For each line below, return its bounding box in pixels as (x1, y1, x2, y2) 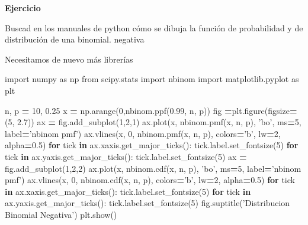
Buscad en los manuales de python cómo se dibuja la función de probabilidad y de (5, 21, 303, 34)
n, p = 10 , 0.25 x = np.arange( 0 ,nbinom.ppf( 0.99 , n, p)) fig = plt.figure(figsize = (5, 104, 297, 116)
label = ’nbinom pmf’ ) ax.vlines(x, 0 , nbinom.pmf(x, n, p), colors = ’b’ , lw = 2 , (5, 127, 281, 139)
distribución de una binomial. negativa (5, 33, 145, 45)
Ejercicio (5, 2, 41, 14)
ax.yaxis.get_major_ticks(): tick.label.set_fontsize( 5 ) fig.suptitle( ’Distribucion (5, 197, 290, 209)
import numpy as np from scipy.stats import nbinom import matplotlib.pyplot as (5, 73, 299, 85)
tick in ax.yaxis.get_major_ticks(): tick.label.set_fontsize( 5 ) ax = (5, 150, 247, 162)
